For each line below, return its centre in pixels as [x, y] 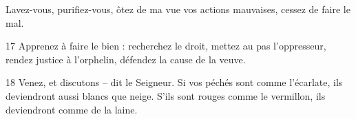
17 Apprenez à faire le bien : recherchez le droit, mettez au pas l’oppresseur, [166, 46]
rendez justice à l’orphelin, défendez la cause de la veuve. [126, 59]
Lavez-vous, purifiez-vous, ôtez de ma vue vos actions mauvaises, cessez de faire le [178, 9]
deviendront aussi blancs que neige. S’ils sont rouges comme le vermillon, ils [166, 95]
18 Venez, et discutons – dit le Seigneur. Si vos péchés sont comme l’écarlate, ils [174, 82]
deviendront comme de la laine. [72, 109]
